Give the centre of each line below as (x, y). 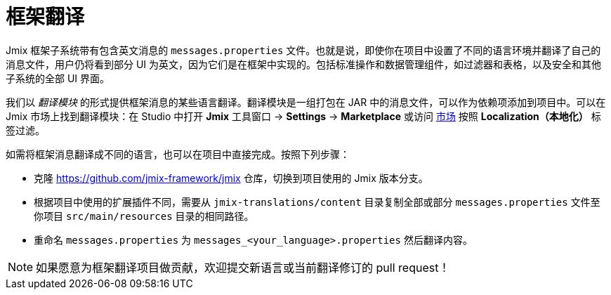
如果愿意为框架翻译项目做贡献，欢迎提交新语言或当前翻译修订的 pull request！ (243, 267)
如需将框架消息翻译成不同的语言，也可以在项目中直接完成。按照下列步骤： (178, 154)
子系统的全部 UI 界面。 (58, 78)
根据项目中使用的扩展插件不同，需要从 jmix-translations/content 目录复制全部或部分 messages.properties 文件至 (317, 202)
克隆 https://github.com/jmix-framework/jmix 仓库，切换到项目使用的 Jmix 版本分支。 (231, 178)
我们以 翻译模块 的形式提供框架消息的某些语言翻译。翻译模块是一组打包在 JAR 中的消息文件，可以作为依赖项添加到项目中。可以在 (306, 102)
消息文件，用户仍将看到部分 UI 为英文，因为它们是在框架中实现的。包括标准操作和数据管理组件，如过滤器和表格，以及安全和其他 (304, 64)
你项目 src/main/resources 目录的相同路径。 (144, 216)
